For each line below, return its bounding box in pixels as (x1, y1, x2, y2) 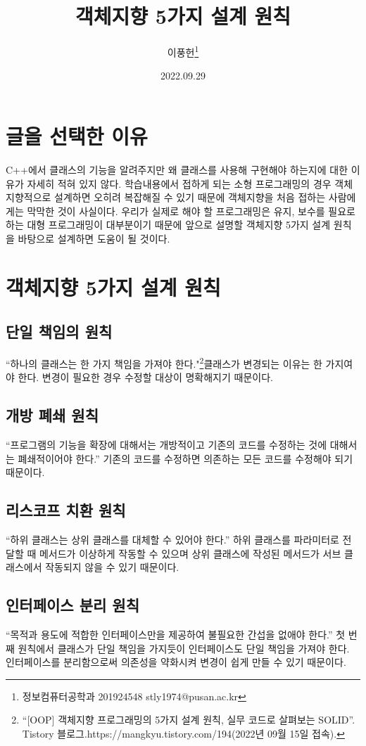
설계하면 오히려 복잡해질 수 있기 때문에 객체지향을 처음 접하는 (54, 190, 326, 205)
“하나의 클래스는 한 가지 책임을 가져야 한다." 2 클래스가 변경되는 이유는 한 (6, 354, 322, 371)
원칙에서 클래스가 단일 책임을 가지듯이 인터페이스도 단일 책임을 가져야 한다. (18, 641, 350, 655)
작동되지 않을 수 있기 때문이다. (45, 560, 179, 574)
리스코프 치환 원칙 (6, 499, 126, 521)
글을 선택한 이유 (6, 121, 148, 150)
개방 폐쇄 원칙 (6, 404, 99, 426)
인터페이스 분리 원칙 (6, 594, 139, 616)
